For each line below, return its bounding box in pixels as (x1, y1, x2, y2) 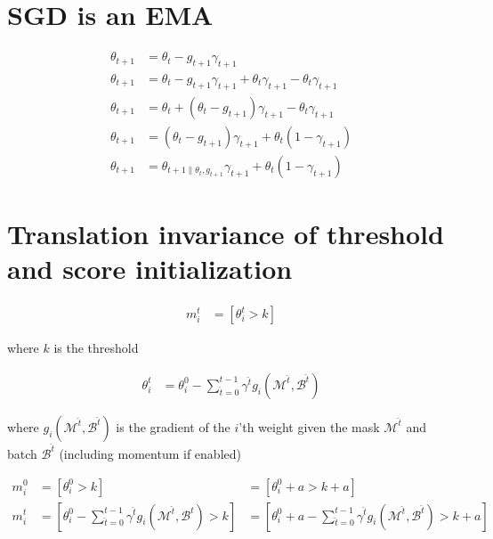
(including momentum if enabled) (59, 444, 241, 462)
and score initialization (7, 250, 293, 287)
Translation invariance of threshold (7, 216, 444, 252)
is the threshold (53, 339, 139, 357)
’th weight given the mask (238, 417, 380, 436)
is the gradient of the (116, 417, 230, 436)
